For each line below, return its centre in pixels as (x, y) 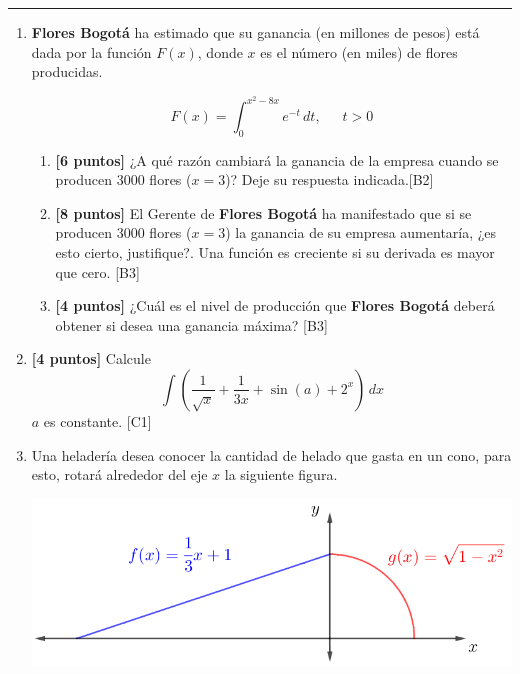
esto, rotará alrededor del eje (119, 474)
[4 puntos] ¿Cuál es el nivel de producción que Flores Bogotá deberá (275, 305)
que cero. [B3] (97, 271)
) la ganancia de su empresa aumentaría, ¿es (361, 232)
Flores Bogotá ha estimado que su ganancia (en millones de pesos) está (255, 32)
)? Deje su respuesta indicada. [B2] (329, 179)
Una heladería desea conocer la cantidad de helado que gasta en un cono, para (271, 454)
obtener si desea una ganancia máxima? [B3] (191, 324)
